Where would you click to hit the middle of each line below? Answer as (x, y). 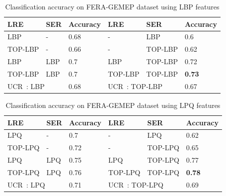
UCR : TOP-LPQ (136, 184)
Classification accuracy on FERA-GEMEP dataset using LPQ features (113, 105)
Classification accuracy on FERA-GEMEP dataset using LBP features (112, 6)
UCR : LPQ (26, 184)
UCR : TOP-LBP (135, 86)
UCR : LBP (26, 86)
